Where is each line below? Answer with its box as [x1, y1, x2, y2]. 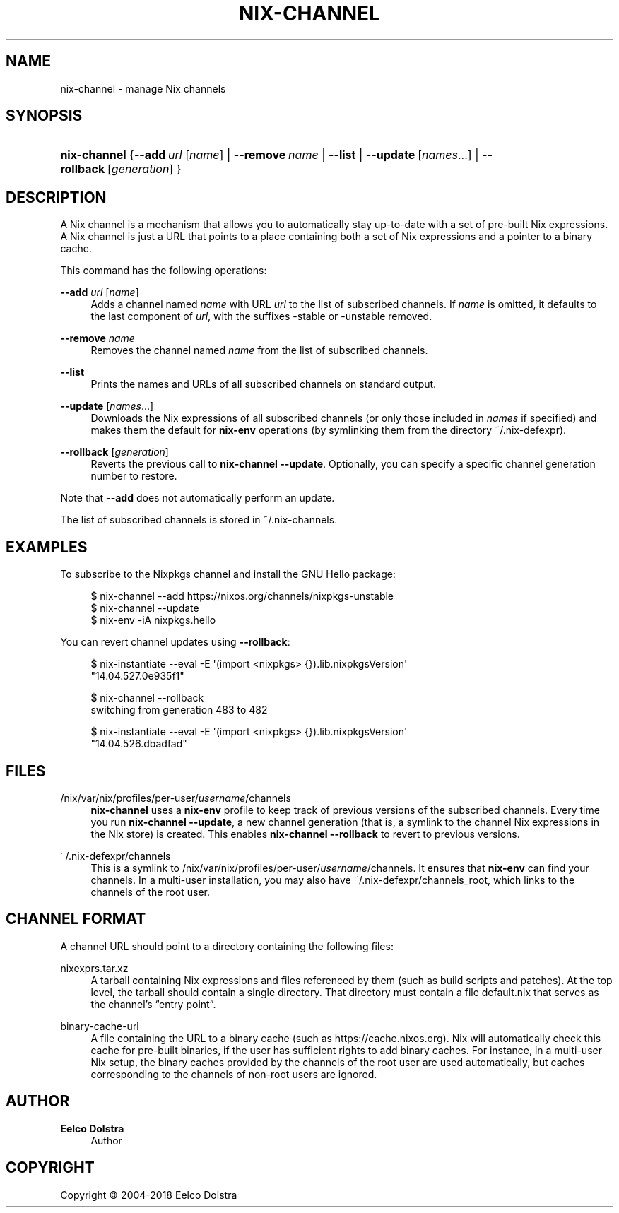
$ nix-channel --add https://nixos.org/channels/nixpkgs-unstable [90, 590, 394, 603]
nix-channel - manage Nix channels [60, 82, 226, 95]
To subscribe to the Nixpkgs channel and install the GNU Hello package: [60, 568, 396, 581]
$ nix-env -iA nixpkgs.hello [90, 614, 216, 627]
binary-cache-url [60, 1019, 139, 1032]
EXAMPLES [6, 538, 88, 556]
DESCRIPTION [6, 188, 107, 206]
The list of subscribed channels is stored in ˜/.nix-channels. [60, 514, 338, 526]
